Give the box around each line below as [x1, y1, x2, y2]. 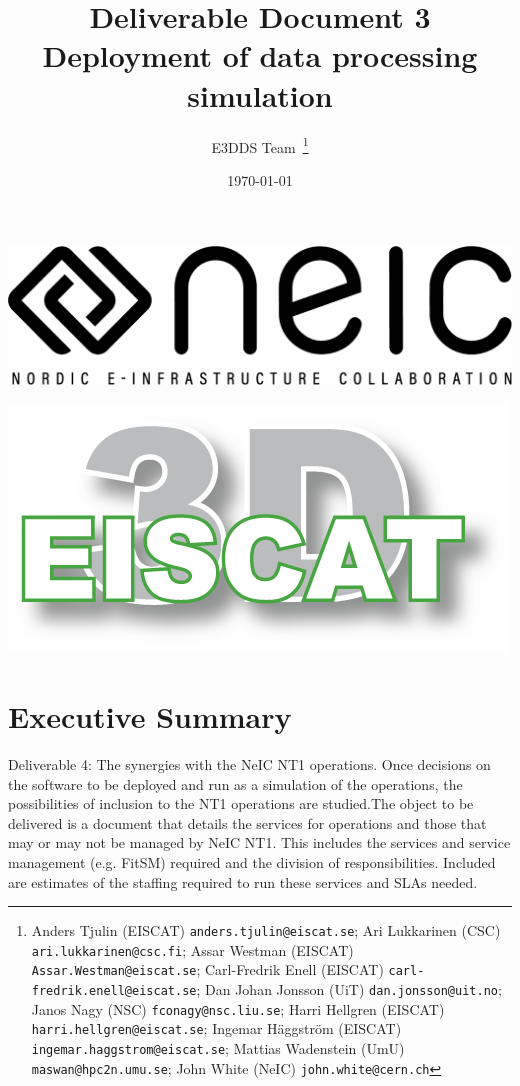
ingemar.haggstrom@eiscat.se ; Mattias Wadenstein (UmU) [31, 1038, 405, 1059]
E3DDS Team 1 [211, 133, 309, 157]
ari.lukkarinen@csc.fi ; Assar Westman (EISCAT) [31, 939, 354, 960]
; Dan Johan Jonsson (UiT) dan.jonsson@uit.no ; [196, 979, 502, 1000]
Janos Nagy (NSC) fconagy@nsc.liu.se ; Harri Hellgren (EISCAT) [31, 998, 445, 1019]
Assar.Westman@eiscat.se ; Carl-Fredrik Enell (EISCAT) [31, 959, 384, 980]
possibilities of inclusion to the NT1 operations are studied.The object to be [8, 793, 474, 814]
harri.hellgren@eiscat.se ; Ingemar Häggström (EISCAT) [31, 1018, 402, 1039]
